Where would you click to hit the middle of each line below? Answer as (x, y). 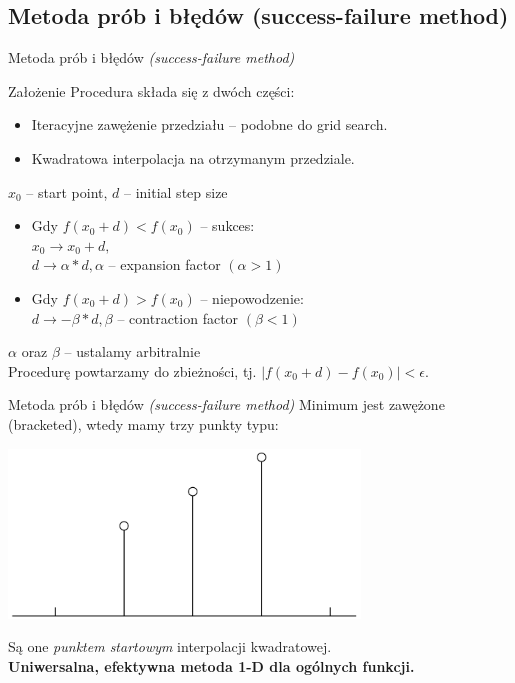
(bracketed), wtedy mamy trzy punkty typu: (143, 423)
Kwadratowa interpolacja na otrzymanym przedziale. (193, 157)
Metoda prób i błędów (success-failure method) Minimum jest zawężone (226, 404)
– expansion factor (164, 264)
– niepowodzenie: (252, 297)
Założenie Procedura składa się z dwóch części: (151, 90)
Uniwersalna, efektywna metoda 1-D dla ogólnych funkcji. (211, 666)
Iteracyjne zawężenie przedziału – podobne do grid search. (209, 124)
